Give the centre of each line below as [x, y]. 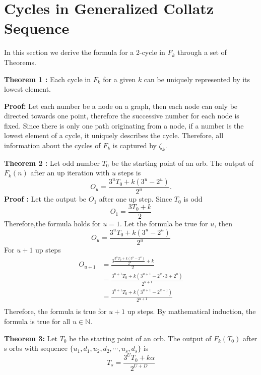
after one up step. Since [136, 199]
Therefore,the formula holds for [52, 224]
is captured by [135, 145]
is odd [193, 199]
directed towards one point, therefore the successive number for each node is [122, 116]
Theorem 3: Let [31, 338]
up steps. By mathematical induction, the [191, 311]
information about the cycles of [52, 145]
